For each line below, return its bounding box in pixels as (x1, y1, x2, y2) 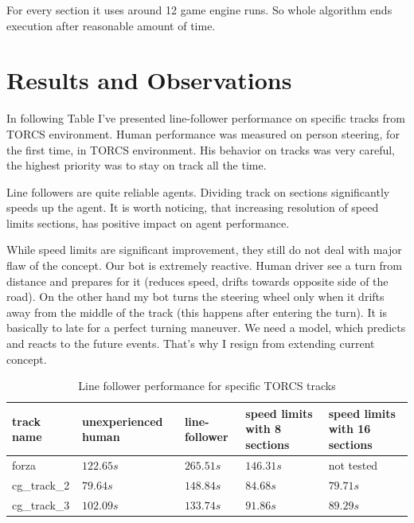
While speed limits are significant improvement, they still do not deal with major (6, 241, 402, 258)
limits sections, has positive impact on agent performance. (6, 214, 290, 231)
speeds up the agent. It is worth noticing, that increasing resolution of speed (6, 199, 379, 216)
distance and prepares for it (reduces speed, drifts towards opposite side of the (6, 272, 389, 289)
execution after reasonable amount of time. (6, 17, 216, 33)
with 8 (245, 420, 282, 437)
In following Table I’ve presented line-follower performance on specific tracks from (6, 110, 405, 127)
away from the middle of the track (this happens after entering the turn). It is (6, 303, 387, 320)
